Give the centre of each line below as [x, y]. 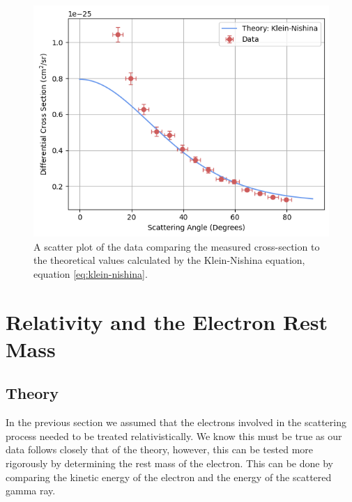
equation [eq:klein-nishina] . [91, 273]
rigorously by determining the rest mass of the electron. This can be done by [169, 463]
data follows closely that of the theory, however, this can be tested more [159, 449]
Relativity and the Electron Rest [167, 321]
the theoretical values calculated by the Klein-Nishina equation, [169, 260]
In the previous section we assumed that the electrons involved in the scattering [176, 422]
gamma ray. [31, 491]
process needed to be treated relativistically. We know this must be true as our [174, 436]
